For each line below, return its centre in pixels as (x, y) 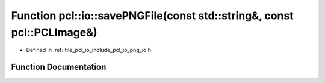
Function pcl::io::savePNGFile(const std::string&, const (153, 16)
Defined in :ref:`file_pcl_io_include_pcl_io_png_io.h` (90, 50)
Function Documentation (59, 67)
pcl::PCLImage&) (54, 32)
